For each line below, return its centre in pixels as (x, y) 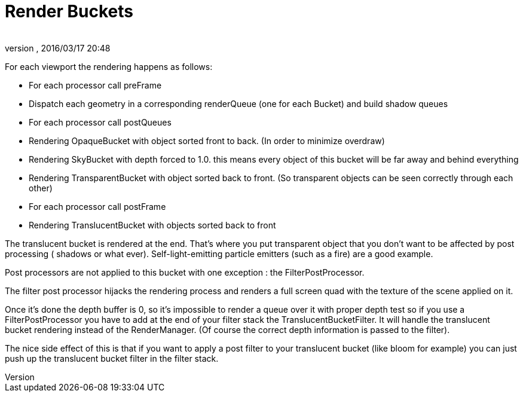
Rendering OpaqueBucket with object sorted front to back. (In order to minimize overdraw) (207, 141)
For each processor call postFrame (97, 206)
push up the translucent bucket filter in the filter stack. (112, 358)
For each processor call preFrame (95, 85)
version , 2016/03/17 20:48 (58, 48)
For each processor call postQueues (100, 122)
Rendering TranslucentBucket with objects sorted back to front (152, 225)
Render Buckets (69, 11)
